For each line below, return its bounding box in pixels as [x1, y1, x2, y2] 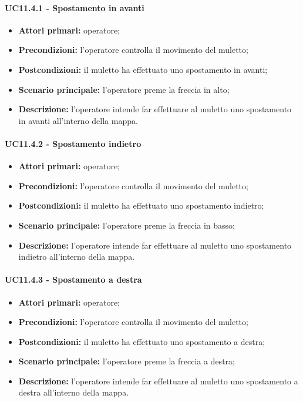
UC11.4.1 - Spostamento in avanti [5, 1, 144, 14]
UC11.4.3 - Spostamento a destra [5, 273, 142, 286]
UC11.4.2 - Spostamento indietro [5, 137, 142, 149]
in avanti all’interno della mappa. [18, 114, 138, 126]
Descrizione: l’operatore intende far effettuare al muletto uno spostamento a [18, 374, 298, 387]
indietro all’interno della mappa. [18, 250, 135, 263]
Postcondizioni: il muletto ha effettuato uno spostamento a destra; [18, 335, 265, 347]
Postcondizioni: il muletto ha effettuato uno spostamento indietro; [18, 199, 264, 212]
